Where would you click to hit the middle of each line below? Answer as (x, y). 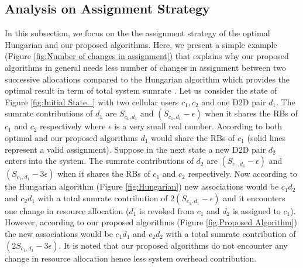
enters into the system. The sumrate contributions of (99, 161)
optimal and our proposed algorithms (71, 137)
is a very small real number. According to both (198, 126)
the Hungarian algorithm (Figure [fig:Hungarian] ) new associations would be (142, 186)
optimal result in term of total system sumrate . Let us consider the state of (141, 90)
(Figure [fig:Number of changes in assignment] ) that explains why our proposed (147, 56)
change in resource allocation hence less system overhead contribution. (131, 258)
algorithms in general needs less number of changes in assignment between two (145, 67)
